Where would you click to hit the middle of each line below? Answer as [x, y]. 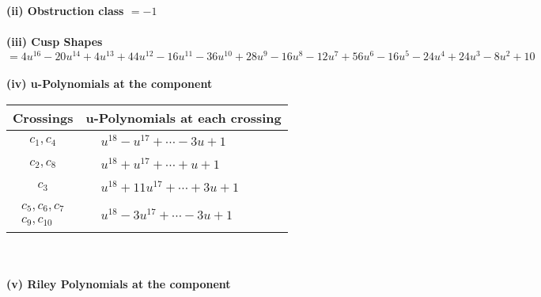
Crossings [43, 118]
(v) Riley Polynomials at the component [119, 284]
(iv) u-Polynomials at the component [110, 84]
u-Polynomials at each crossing [183, 118]
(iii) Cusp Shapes [55, 42]
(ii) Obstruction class [65, 10]
